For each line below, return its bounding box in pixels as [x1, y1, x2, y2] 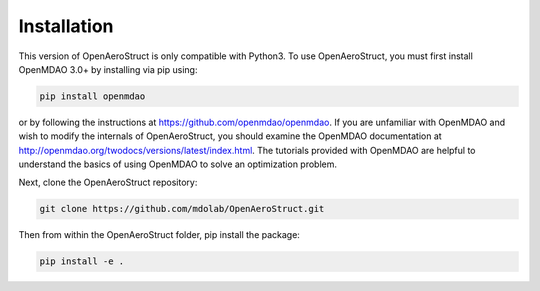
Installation [18, 15, 114, 37]
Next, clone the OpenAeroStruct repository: [18, 176, 198, 189]
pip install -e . [39, 256, 125, 267]
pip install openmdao [39, 90, 146, 102]
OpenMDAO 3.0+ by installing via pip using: [18, 63, 198, 75]
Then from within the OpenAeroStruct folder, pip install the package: [18, 229, 300, 241]
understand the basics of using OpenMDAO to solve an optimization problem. [18, 158, 338, 170]
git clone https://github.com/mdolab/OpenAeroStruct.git [39, 203, 325, 215]
